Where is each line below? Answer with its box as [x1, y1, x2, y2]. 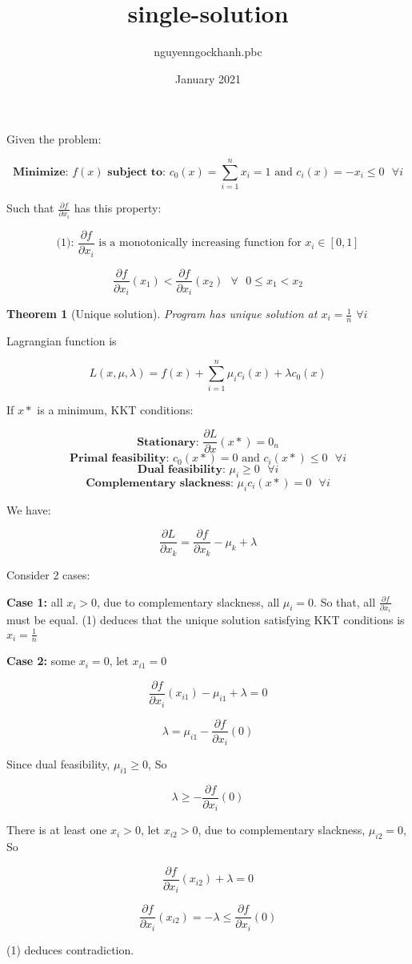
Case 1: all [6, 593, 63, 610]
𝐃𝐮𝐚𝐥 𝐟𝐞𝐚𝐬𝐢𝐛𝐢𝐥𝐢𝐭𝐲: [137, 464, 226, 476]
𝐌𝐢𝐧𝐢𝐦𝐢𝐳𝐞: [13, 166, 69, 178]
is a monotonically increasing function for [98, 237, 302, 249]
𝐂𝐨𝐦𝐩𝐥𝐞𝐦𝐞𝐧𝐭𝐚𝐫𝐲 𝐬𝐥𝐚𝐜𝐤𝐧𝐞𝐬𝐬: [86, 478, 234, 490]
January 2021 [175, 70, 241, 87]
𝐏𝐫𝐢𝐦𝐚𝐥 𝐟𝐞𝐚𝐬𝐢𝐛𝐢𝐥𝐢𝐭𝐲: [70, 453, 170, 465]
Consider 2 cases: [6, 566, 90, 583]
